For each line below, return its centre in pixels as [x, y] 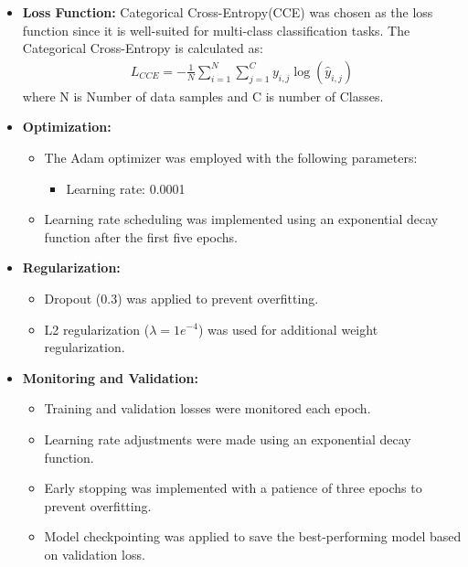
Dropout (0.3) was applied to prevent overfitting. [181, 298]
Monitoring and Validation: [110, 377]
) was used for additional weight [288, 329]
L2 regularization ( [97, 329]
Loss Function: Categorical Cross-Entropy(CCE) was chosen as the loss [228, 12]
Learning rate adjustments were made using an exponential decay [228, 439]
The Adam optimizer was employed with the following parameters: [231, 157]
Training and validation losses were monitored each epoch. [207, 408]
